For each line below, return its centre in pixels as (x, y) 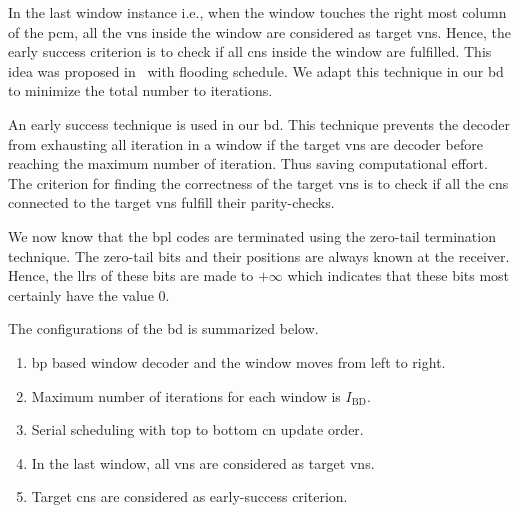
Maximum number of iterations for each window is (186, 395)
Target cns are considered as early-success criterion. (189, 496)
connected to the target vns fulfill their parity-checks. (171, 202)
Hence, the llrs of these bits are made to (131, 275)
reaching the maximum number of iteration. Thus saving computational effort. (248, 163)
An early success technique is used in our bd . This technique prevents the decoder (259, 123)
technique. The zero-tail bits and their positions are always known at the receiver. (259, 255)
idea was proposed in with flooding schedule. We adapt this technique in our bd (256, 70)
